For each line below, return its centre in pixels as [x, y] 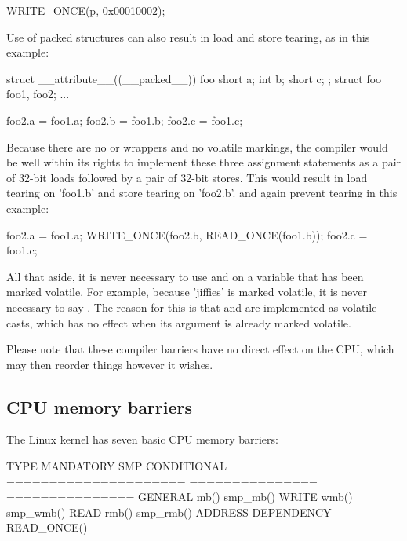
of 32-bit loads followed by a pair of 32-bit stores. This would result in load [187, 177]
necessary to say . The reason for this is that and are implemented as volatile [192, 307]
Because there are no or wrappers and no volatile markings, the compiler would [197, 146]
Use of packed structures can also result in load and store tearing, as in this [188, 37]
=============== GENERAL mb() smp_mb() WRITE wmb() [180, 497]
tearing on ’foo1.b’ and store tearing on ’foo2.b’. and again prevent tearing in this [202, 193]
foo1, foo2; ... [38, 94]
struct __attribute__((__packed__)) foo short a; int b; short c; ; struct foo [194, 78]
